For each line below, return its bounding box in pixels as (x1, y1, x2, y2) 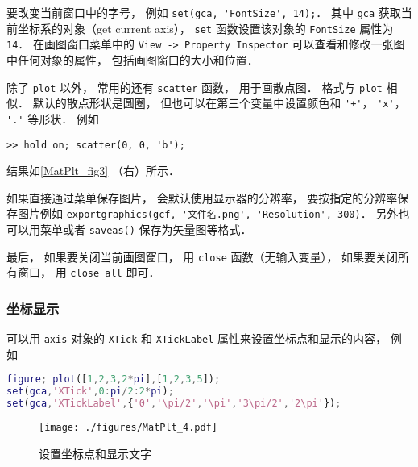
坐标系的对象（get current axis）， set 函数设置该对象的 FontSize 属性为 (17, 19, 394, 36)
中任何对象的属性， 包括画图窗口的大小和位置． (6, 51, 259, 68)
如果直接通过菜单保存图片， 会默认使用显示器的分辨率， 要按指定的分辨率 (6, 189, 398, 206)
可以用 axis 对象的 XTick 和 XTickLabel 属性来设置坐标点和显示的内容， (6, 330, 387, 347)
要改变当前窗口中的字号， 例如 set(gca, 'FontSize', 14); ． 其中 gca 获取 (6, 4, 401, 20)
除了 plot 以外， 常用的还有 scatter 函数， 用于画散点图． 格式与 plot (6, 78, 383, 95)
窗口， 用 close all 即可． (17, 264, 160, 281)
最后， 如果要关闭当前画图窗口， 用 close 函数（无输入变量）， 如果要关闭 (6, 248, 399, 265)
